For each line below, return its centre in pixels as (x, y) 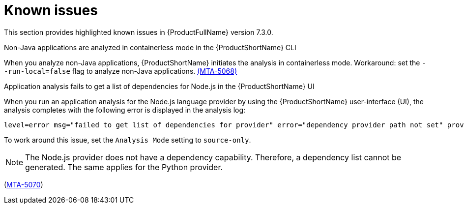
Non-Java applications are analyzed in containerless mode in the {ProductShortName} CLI (150, 47)
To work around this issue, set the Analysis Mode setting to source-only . (128, 140)
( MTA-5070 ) (24, 184)
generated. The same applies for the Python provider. (124, 167)
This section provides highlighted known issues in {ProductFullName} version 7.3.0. (139, 32)
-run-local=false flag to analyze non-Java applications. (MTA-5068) (121, 71)
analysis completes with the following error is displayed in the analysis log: (125, 110)
